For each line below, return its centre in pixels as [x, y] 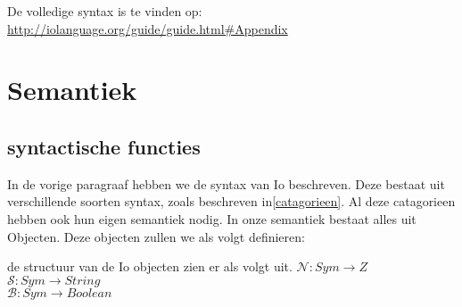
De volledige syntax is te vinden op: [105, 11]
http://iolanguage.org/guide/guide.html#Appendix [148, 28]
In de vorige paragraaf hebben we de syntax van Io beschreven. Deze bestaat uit [226, 183]
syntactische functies [104, 146]
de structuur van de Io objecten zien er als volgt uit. [150, 266]
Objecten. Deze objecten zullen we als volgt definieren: [156, 236]
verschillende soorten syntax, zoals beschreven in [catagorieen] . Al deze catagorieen [231, 201]
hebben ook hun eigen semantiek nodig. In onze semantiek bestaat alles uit [212, 218]
